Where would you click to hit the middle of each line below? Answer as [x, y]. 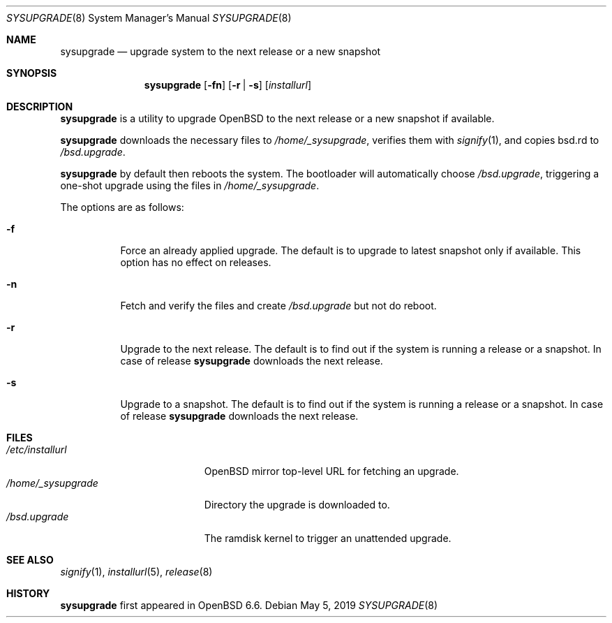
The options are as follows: [122, 207]
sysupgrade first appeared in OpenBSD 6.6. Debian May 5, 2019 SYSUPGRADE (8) [249, 605]
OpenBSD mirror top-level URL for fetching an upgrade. [331, 471]
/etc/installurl [37, 449]
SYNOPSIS [32, 73]
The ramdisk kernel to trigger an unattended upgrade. [328, 538]
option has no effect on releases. [196, 262]
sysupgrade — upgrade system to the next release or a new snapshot [221, 51]
